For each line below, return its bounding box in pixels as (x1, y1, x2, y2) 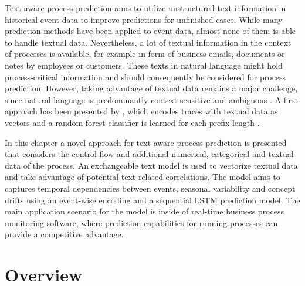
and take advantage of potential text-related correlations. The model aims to (5, 171, 280, 183)
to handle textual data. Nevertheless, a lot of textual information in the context (5, 36, 292, 48)
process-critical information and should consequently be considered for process (5, 70, 286, 83)
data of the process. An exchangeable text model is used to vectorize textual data (5, 159, 298, 171)
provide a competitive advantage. (5, 228, 124, 240)
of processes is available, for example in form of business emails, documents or (5, 47, 285, 60)
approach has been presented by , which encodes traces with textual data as (5, 105, 278, 117)
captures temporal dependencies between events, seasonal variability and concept (5, 182, 296, 194)
